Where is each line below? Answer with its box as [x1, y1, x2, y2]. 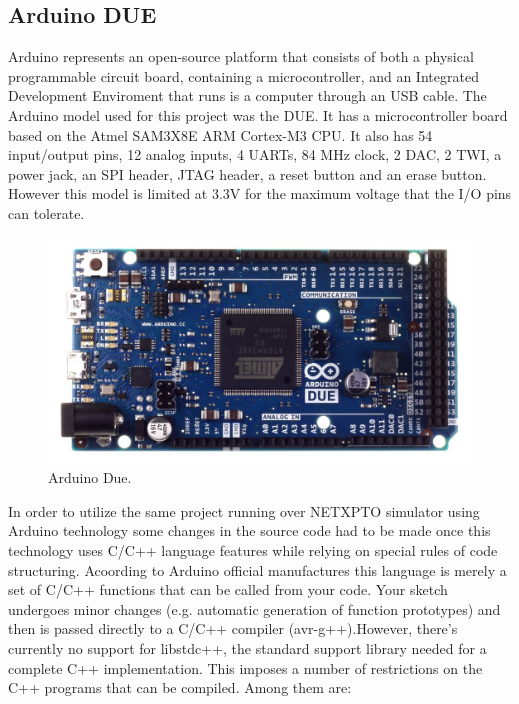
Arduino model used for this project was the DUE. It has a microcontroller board [8, 104, 508, 125]
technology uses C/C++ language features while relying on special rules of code [8, 540, 498, 560]
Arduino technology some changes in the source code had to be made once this [8, 520, 491, 541]
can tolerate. [8, 202, 85, 223]
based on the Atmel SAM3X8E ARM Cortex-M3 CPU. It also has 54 [8, 124, 433, 145]
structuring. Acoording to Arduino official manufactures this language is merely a [8, 559, 507, 580]
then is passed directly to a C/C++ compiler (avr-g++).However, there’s [8, 618, 458, 639]
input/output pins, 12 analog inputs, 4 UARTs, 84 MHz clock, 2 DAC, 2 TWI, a [8, 144, 502, 165]
